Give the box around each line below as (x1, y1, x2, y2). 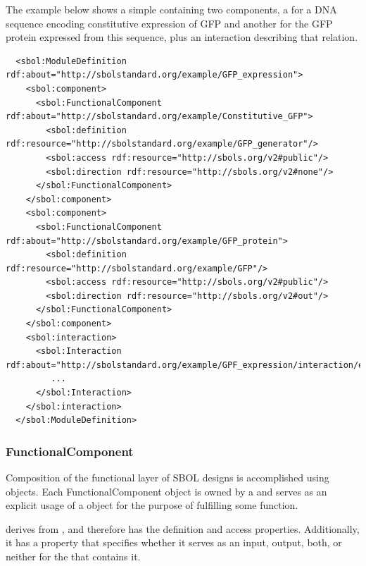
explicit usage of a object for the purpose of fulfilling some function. (6, 498, 298, 512)
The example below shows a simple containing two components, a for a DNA (6, 2, 337, 16)
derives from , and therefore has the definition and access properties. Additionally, (6, 521, 360, 536)
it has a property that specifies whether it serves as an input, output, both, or (6, 535, 342, 550)
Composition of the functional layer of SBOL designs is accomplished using (6, 470, 329, 485)
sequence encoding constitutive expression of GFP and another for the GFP (6, 16, 333, 30)
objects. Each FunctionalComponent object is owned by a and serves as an (6, 484, 327, 498)
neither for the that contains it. (6, 549, 141, 563)
